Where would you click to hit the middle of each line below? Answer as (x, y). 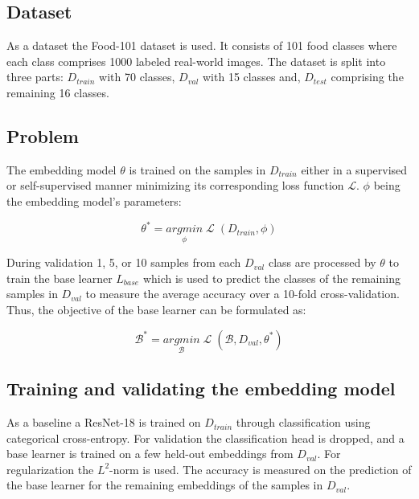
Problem (43, 135)
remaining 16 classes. (58, 92)
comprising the (367, 77)
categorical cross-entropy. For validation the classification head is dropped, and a (205, 438)
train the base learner (60, 278)
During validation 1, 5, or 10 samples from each (124, 262)
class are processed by (322, 262)
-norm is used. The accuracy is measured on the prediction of (261, 469)
